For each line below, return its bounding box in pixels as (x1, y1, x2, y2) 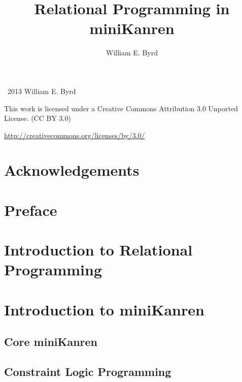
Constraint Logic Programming (4, 364, 171, 379)
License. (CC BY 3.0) (4, 113, 71, 123)
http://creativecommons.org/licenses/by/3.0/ (4, 130, 145, 140)
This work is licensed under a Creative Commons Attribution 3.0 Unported (4, 103, 238, 113)
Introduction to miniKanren (4, 299, 204, 320)
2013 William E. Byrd (7, 85, 76, 96)
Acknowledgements (4, 160, 140, 180)
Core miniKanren (4, 334, 98, 349)
